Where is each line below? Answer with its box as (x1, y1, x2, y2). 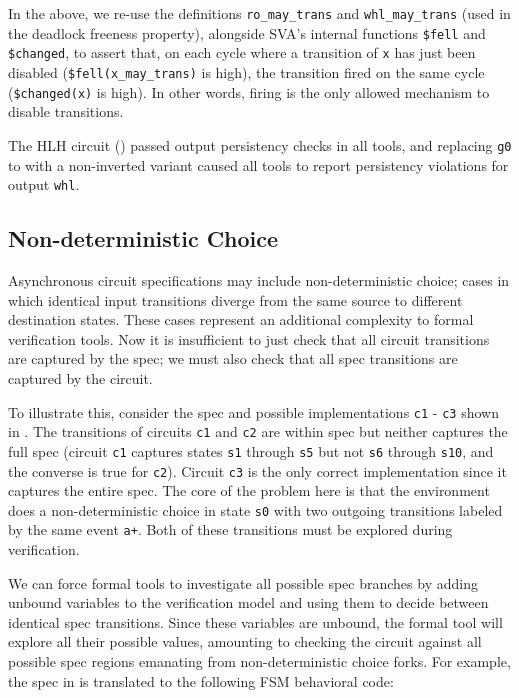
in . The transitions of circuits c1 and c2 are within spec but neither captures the (8, 421, 508, 442)
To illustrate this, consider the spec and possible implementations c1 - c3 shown (8, 401, 499, 422)
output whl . (8, 174, 80, 195)
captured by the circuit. (8, 367, 153, 388)
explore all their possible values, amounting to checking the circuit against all (8, 631, 482, 652)
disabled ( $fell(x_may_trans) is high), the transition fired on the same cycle (8, 61, 485, 82)
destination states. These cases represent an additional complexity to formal (8, 309, 474, 330)
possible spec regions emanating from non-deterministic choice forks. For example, (8, 651, 511, 672)
